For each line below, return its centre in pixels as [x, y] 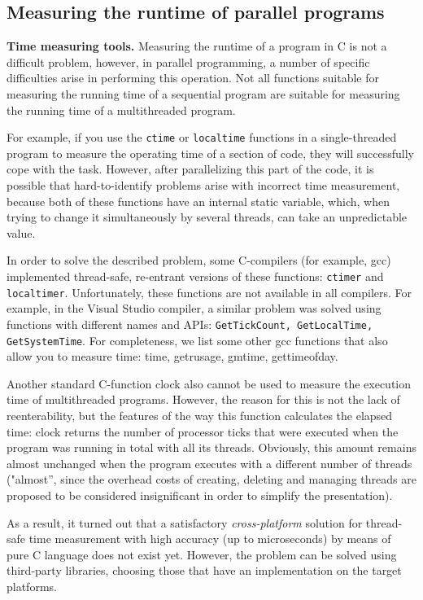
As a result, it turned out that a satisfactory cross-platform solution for [185, 522]
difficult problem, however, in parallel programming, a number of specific [188, 61]
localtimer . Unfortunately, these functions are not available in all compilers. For [209, 292]
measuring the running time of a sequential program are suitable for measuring [203, 93]
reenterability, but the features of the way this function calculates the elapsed [200, 415]
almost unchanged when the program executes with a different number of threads [209, 463]
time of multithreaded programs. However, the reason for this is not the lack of [203, 399]
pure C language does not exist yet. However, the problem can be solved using [202, 554]
